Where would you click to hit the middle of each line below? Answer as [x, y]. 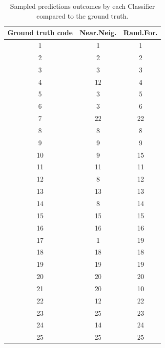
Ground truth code [40, 33]
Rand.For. [141, 33]
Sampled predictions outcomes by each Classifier [82, 6]
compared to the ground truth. [82, 15]
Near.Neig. [98, 33]
